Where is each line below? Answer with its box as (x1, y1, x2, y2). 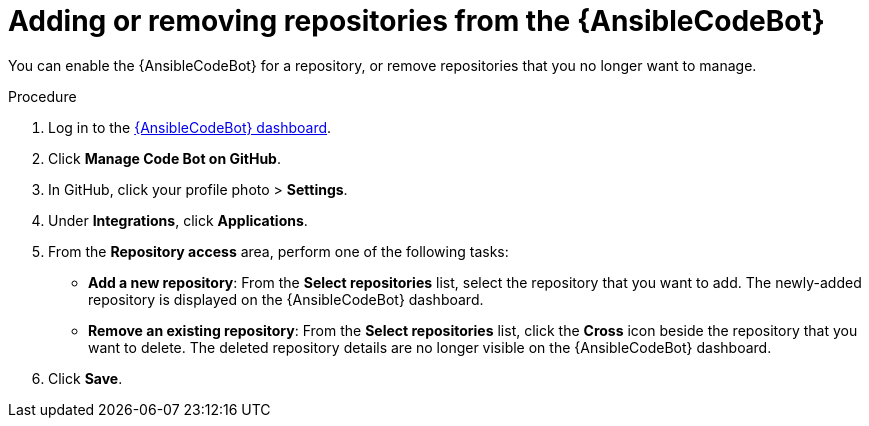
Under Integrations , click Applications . (48, 211, 308, 229)
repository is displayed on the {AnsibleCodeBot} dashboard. (88, 290, 484, 308)
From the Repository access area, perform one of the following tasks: (48, 242, 509, 260)
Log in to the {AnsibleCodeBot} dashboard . (48, 118, 332, 136)
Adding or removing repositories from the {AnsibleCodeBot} (8, 4, 825, 38)
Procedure (8, 87, 77, 105)
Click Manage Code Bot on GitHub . (48, 149, 281, 167)
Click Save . (48, 369, 123, 387)
